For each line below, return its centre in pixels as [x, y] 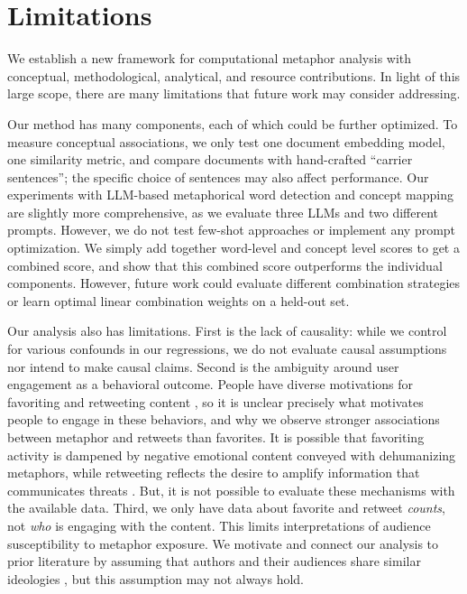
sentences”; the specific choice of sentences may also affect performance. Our [218, 176]
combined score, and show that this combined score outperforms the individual [225, 265]
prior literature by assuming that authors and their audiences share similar [214, 561]
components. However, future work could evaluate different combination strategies [234, 283]
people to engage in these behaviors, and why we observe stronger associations [224, 419]
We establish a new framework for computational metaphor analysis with [210, 58]
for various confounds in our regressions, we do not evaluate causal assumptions [227, 349]
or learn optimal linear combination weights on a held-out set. [179, 300]
